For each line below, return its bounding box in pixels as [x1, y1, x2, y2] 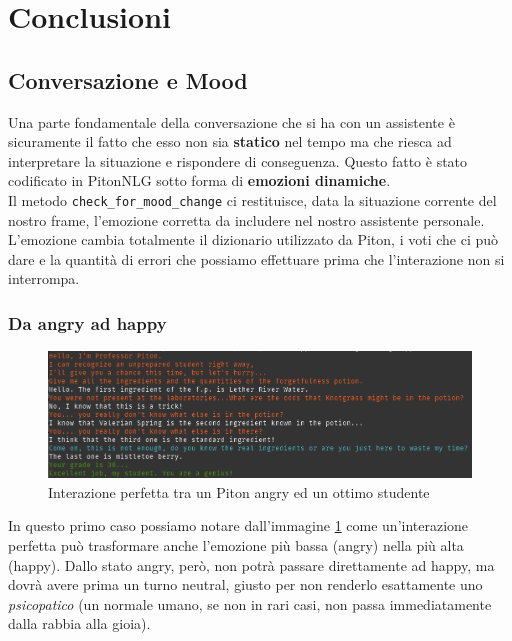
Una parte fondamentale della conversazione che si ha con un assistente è [8, 111, 455, 132]
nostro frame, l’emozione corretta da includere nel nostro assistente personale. [8, 209, 485, 230]
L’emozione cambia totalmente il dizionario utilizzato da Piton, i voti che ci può [8, 229, 499, 250]
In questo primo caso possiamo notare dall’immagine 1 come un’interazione [8, 515, 469, 536]
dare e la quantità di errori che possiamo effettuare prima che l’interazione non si [8, 248, 505, 269]
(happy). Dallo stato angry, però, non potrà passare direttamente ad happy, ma [8, 554, 495, 575]
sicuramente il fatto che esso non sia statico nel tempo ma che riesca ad [8, 131, 452, 152]
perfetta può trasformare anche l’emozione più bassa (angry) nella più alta [8, 535, 464, 556]
